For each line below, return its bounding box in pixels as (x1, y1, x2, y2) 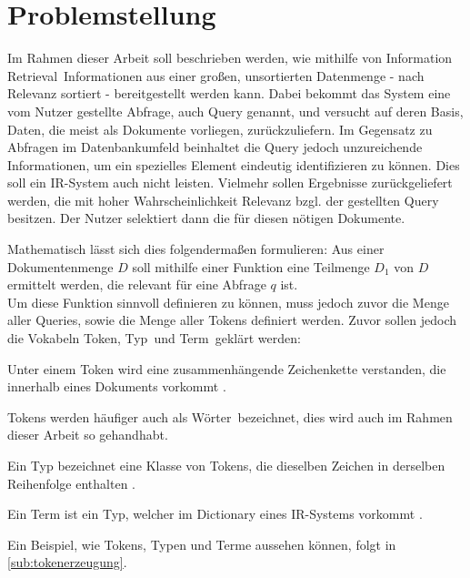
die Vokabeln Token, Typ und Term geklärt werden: (7, 329, 301, 348)
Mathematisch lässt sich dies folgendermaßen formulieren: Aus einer (7, 239, 385, 259)
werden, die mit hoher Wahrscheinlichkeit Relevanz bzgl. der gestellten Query (7, 190, 439, 209)
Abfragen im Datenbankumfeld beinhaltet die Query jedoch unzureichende (7, 137, 423, 157)
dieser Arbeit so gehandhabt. (7, 425, 168, 444)
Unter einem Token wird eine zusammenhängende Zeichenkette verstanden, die (7, 359, 446, 378)
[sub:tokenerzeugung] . (7, 553, 127, 572)
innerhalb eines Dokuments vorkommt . (7, 377, 226, 396)
